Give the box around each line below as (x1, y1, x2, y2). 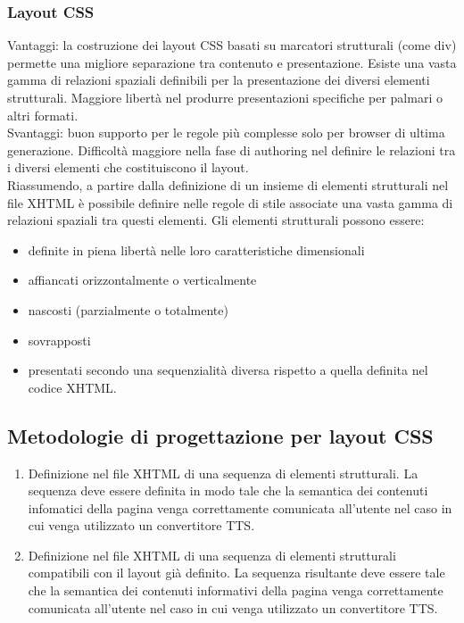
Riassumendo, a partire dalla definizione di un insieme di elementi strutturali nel (7, 175, 449, 194)
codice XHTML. (28, 378, 117, 396)
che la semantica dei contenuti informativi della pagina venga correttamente (28, 581, 443, 600)
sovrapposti (28, 330, 91, 349)
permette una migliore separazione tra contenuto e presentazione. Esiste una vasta (7, 53, 457, 71)
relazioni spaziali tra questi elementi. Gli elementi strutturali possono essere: (7, 211, 425, 229)
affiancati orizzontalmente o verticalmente (28, 270, 257, 289)
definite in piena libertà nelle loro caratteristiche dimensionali (28, 240, 365, 259)
